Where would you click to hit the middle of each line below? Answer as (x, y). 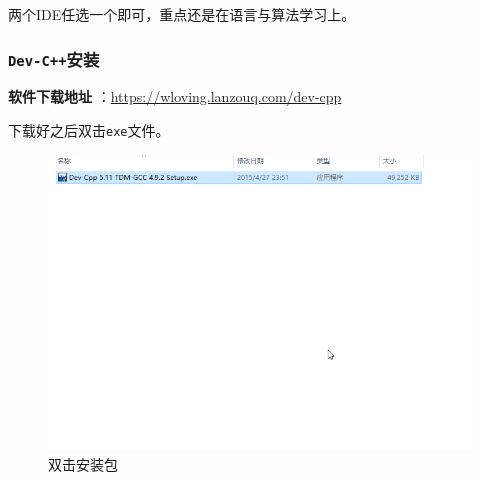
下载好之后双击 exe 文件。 (89, 129)
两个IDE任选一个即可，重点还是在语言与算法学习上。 (182, 14)
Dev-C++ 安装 (54, 58)
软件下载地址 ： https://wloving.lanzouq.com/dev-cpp (175, 96)
